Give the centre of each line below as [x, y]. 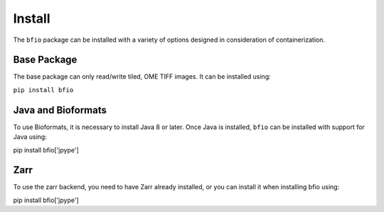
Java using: [30, 137]
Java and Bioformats [60, 110]
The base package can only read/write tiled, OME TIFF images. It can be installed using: [142, 77]
